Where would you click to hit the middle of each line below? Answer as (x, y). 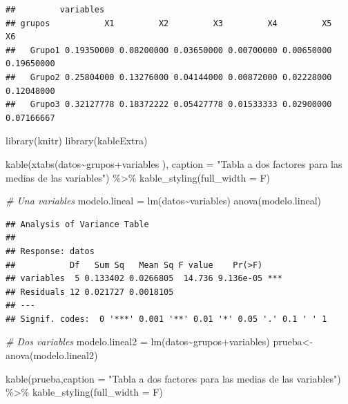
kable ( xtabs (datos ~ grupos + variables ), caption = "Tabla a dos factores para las (174, 163)
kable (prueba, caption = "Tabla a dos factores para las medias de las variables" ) (173, 378)
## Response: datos (50, 251)
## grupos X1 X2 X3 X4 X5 (169, 23)
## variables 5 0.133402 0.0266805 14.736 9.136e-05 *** (144, 279)
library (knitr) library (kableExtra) (77, 141)
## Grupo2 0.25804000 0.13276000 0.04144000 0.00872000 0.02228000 (169, 77)
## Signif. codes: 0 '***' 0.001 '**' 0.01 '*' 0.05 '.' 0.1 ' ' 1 (166, 319)
